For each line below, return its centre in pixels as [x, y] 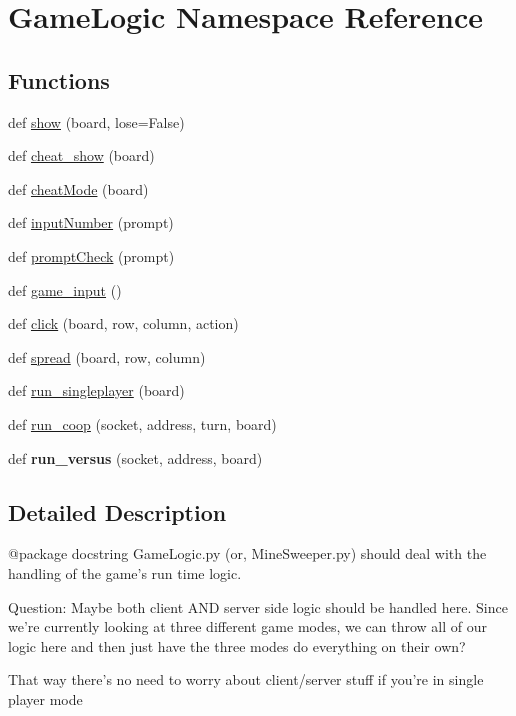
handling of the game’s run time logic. [125, 572]
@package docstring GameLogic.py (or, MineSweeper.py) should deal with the [247, 553]
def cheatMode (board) [78, 188]
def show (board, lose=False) [96, 121]
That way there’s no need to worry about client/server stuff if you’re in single [246, 679]
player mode [45, 698]
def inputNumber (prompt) [91, 222]
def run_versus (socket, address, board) [135, 457]
